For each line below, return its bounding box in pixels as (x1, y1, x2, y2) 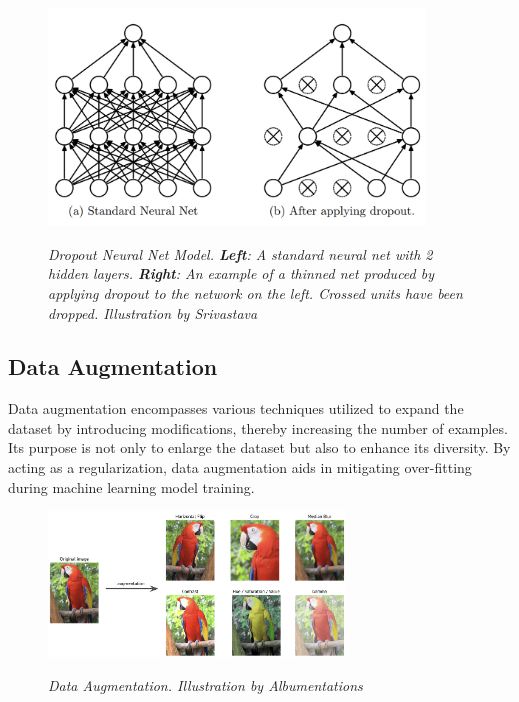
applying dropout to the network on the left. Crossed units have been (48, 282, 463, 303)
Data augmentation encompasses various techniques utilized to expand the (8, 398, 464, 419)
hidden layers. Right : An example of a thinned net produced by (48, 263, 434, 284)
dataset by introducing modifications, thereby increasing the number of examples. (8, 417, 508, 438)
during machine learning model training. (8, 476, 255, 497)
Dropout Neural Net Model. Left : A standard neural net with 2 (48, 243, 433, 264)
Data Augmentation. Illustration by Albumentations (48, 674, 363, 695)
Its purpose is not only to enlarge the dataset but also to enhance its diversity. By (8, 437, 511, 458)
